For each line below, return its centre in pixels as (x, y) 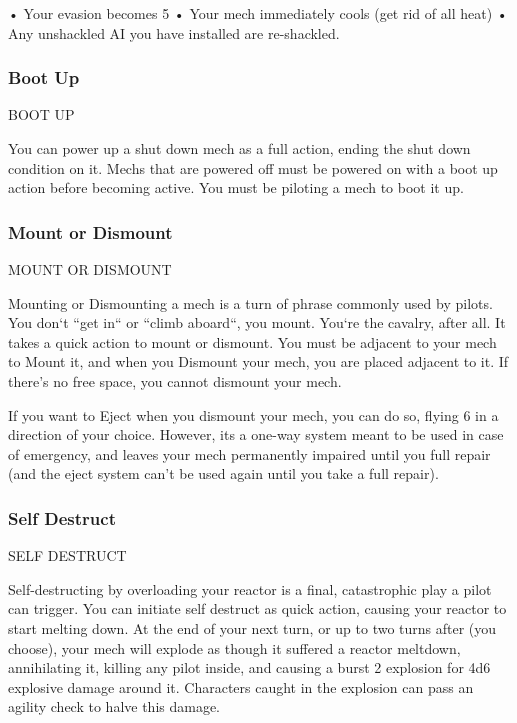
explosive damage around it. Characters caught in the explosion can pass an (241, 686)
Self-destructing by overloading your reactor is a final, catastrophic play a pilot (250, 588)
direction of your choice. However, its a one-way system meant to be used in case (256, 434)
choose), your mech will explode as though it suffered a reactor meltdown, (234, 647)
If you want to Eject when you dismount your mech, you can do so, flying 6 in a (253, 414)
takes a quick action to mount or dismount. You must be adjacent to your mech (252, 341)
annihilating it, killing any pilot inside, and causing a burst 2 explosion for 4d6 (249, 667)
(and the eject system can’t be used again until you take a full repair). (223, 473)
